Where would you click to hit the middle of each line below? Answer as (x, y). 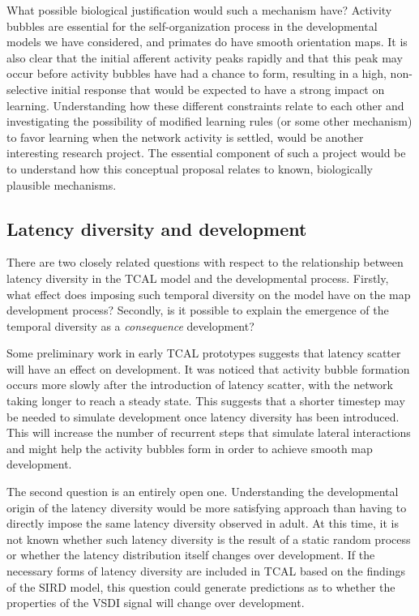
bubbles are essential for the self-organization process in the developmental (192, 26)
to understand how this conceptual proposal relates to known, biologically (190, 168)
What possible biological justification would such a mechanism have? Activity (199, 10)
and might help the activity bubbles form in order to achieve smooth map (190, 448)
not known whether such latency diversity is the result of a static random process (209, 539)
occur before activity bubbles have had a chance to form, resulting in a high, (197, 73)
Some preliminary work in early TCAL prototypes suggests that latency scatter (204, 353)
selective (27, 89)
